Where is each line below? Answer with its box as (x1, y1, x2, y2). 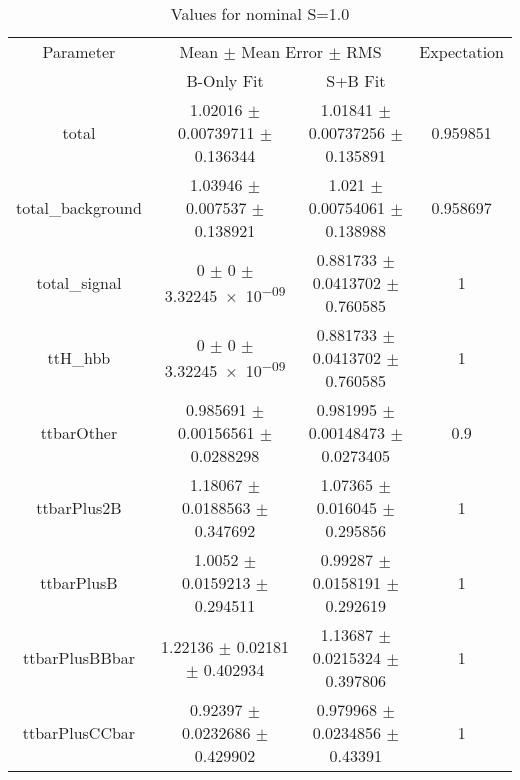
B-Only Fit (186, 69, 264, 92)
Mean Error (241, 40, 324, 63)
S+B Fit (326, 69, 386, 92)
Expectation (419, 40, 504, 63)
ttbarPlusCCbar (22, 721, 136, 744)
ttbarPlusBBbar (22, 646, 135, 669)
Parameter (42, 40, 116, 63)
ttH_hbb (47, 346, 111, 369)
